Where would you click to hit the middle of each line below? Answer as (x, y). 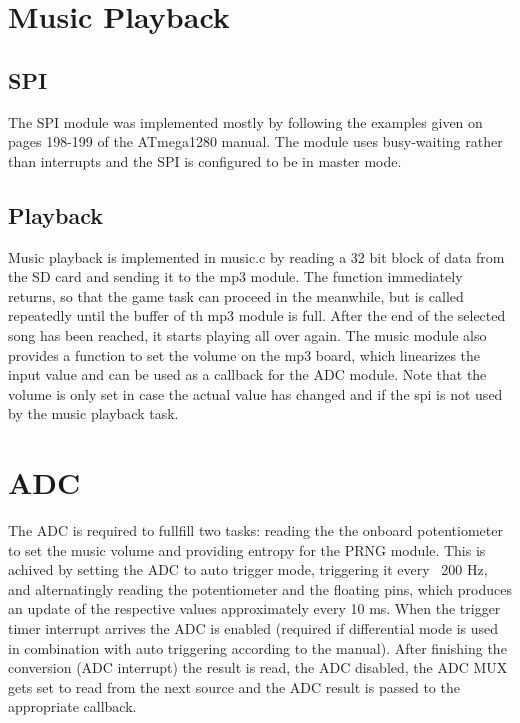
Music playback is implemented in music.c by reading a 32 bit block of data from (256, 256)
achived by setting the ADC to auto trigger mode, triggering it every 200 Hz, (248, 569)
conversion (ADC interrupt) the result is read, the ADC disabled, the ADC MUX (258, 667)
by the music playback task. (93, 413)
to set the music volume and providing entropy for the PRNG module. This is (247, 549)
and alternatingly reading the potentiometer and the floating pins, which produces (260, 588)
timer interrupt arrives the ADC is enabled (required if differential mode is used (253, 628)
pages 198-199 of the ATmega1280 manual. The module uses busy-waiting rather (255, 141)
